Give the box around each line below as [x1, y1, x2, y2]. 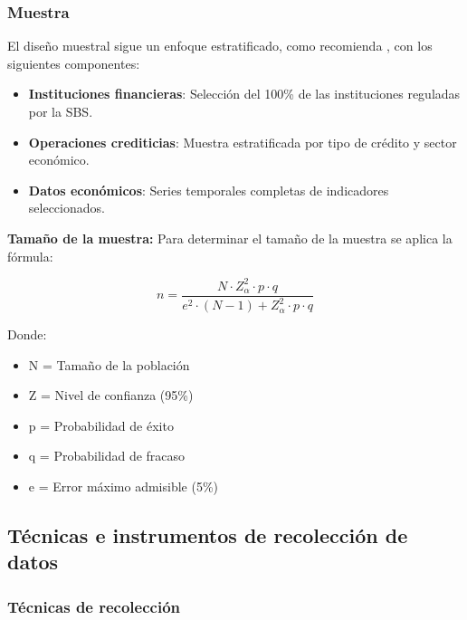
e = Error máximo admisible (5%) [28, 477, 219, 496]
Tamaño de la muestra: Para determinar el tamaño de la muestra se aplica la [7, 228, 453, 247]
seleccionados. [28, 198, 105, 217]
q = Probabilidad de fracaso [28, 446, 186, 465]
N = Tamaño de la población [28, 355, 190, 374]
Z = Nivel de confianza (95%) [28, 386, 194, 405]
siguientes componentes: [7, 53, 140, 72]
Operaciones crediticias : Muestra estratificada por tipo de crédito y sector [28, 132, 457, 151]
